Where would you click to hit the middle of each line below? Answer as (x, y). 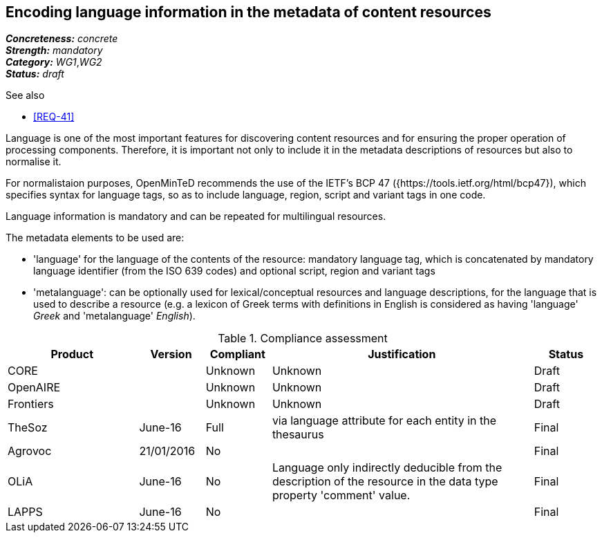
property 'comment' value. (341, 495)
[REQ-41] (54, 117)
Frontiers (31, 404)
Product (72, 354)
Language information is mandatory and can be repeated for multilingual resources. (196, 216)
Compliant (237, 354)
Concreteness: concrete (62, 39)
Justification (402, 354)
